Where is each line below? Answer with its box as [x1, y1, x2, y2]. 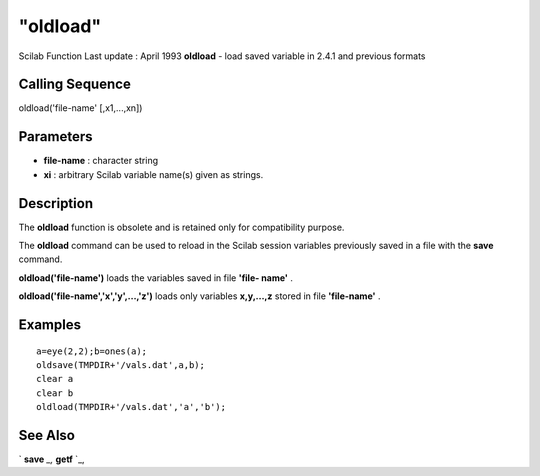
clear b [36, 387, 74, 399]
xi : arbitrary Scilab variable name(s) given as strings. [43, 168, 264, 180]
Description [18, 195, 94, 212]
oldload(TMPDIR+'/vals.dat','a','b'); [36, 401, 227, 413]
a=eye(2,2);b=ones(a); [36, 345, 148, 357]
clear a [36, 373, 74, 385]
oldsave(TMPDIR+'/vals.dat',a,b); [36, 360, 205, 371]
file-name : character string [43, 155, 159, 167]
